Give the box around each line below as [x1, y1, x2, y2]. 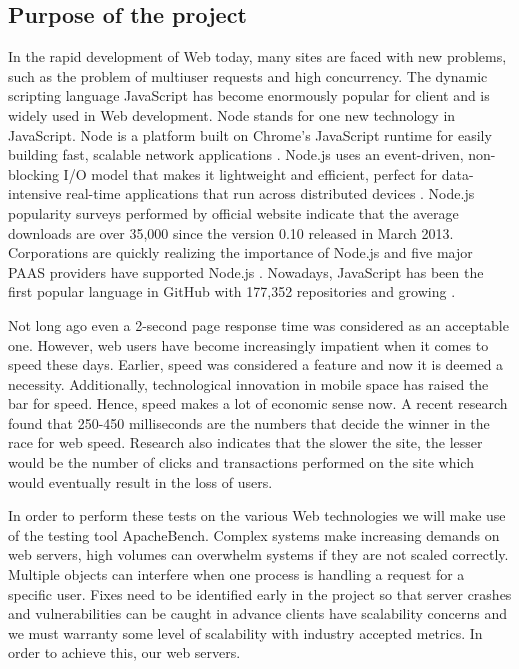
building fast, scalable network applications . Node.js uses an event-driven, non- [8, 144, 496, 165]
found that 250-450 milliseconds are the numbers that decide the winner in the [8, 412, 490, 433]
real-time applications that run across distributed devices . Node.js [66, 183, 475, 204]
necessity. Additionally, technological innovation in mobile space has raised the [8, 373, 489, 394]
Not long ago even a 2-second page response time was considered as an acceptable [8, 314, 509, 335]
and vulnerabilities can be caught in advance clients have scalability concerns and [8, 603, 507, 624]
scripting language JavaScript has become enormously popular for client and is [8, 85, 490, 106]
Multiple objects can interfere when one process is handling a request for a [8, 564, 465, 585]
